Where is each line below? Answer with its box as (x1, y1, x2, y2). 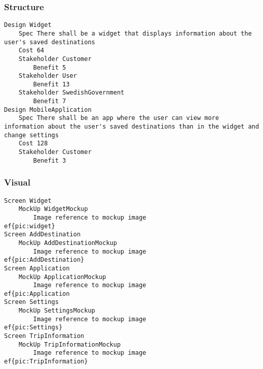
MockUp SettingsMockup (18, 307, 95, 315)
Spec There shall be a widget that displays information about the (18, 29, 252, 37)
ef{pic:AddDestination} (4, 256, 84, 264)
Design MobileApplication (4, 106, 92, 113)
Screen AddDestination (4, 231, 81, 238)
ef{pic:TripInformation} (4, 358, 88, 365)
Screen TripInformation (4, 332, 84, 340)
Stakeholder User (18, 72, 77, 80)
